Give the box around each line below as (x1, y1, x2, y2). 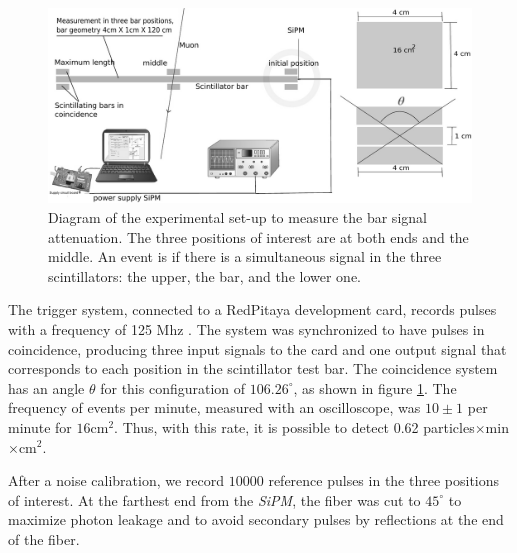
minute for (8, 416, 72, 437)
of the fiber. (8, 528, 80, 549)
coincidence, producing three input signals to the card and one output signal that (8, 338, 507, 359)
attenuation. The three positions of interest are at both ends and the (48, 226, 469, 247)
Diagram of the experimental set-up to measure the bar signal (48, 207, 427, 228)
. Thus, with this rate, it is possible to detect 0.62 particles (114, 416, 475, 437)
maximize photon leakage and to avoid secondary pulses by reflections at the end (8, 509, 504, 530)
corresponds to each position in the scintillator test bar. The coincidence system (8, 358, 498, 379)
